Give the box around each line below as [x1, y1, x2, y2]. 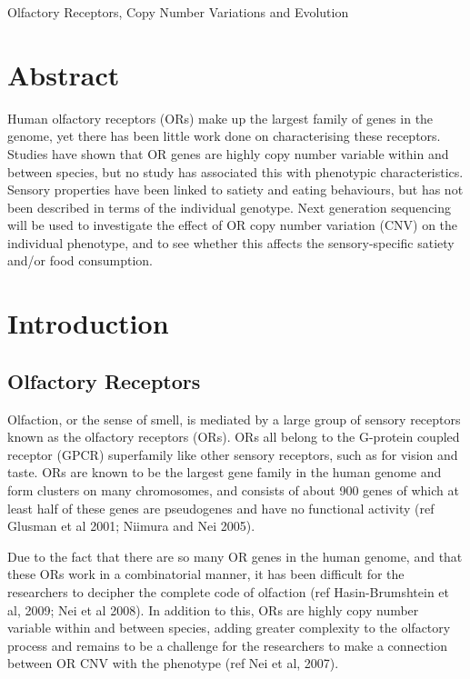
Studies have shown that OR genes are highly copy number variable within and [7, 144, 449, 163]
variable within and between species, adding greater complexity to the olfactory [7, 618, 451, 637]
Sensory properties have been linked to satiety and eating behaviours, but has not [7, 180, 464, 199]
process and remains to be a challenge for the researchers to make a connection [7, 635, 447, 654]
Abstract [7, 55, 120, 93]
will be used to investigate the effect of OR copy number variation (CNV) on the [7, 215, 458, 235]
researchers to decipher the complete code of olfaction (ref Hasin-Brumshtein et [7, 582, 450, 601]
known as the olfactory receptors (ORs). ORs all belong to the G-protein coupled [7, 427, 460, 446]
